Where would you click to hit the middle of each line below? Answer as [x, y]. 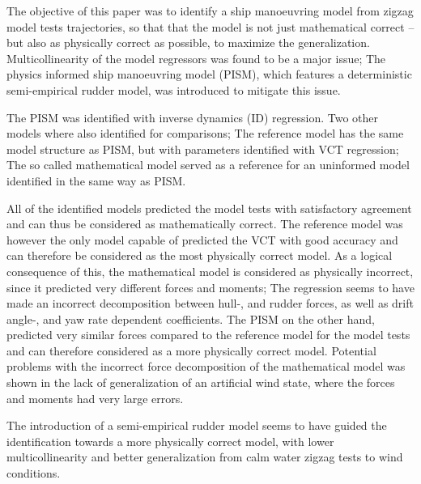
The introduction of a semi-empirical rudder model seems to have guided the [197, 425]
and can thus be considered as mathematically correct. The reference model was [205, 224]
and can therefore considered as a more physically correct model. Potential [191, 350]
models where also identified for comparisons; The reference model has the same [205, 133]
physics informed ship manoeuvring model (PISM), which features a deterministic [209, 74]
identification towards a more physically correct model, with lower [170, 441]
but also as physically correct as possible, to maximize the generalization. [188, 42]
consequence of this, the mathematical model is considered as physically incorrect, [210, 271]
